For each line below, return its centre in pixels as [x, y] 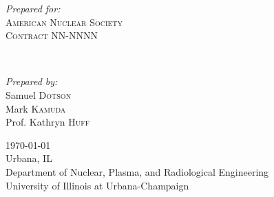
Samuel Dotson [39, 94]
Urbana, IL [29, 158]
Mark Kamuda [36, 108]
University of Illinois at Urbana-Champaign [97, 185]
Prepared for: [33, 8]
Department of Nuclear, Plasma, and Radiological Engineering [137, 171]
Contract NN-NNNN [52, 35]
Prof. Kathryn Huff [48, 122]
